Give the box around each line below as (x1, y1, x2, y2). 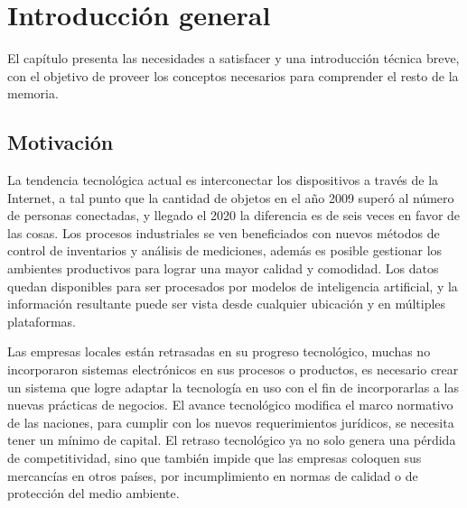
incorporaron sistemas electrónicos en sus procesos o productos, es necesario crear (7, 360, 459, 379)
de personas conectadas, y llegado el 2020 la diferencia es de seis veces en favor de (7, 206, 461, 225)
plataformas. (7, 311, 76, 330)
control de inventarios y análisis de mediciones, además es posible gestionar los (7, 241, 443, 260)
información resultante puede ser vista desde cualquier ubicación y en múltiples (7, 294, 446, 313)
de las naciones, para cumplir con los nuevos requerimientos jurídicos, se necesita (7, 412, 454, 431)
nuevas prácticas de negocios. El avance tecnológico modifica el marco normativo (7, 395, 453, 414)
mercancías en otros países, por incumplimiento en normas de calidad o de (7, 466, 418, 485)
